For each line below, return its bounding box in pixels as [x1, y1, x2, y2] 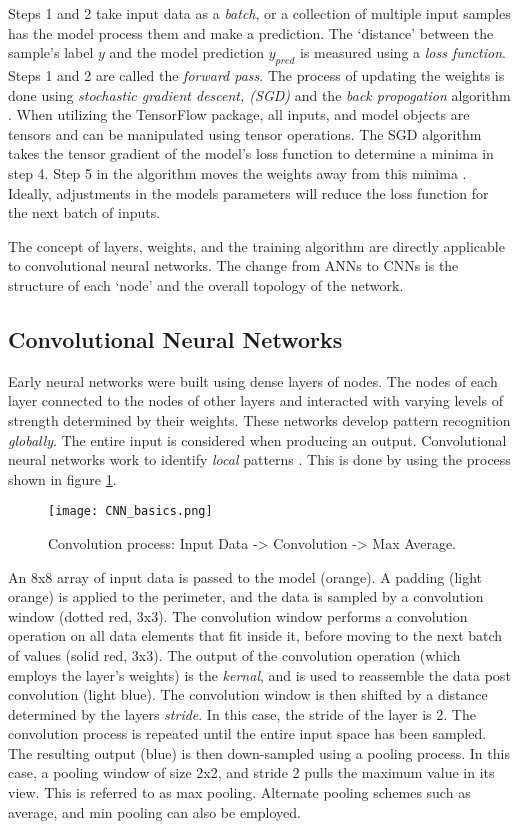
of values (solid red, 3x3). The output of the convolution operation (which [8, 644, 461, 665]
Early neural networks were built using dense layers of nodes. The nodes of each [8, 370, 498, 391]
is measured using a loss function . [300, 42, 506, 63]
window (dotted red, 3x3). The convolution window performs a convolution [8, 605, 468, 626]
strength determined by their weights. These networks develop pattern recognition [8, 409, 511, 430]
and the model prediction [109, 42, 264, 63]
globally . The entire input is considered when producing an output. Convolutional [8, 429, 507, 450]
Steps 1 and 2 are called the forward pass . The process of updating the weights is [8, 64, 505, 85]
